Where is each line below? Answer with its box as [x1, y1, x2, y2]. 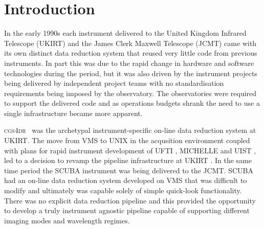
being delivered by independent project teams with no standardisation [4, 78, 224, 88]
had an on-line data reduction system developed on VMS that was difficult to [4, 175, 247, 186]
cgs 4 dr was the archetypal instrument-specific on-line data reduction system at [4, 125, 256, 135]
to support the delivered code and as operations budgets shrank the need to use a [4, 98, 260, 108]
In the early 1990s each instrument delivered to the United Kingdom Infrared [4, 28, 247, 38]
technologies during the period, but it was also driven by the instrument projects [4, 67, 257, 78]
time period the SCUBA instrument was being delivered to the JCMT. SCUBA [4, 165, 253, 175]
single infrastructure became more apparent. [4, 107, 143, 118]
